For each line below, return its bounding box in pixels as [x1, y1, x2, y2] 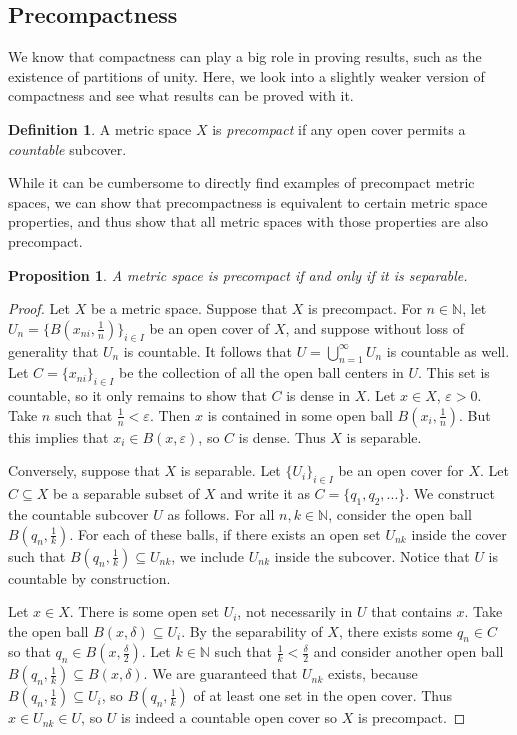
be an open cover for [338, 460, 464, 481]
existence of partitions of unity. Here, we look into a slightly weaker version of [8, 65, 485, 86]
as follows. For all [167, 503, 275, 524]
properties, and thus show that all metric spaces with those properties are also [8, 211, 488, 232]
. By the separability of [181, 620, 323, 641]
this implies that [8, 426, 109, 447]
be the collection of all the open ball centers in [119, 362, 404, 383]
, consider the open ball [328, 503, 472, 524]
